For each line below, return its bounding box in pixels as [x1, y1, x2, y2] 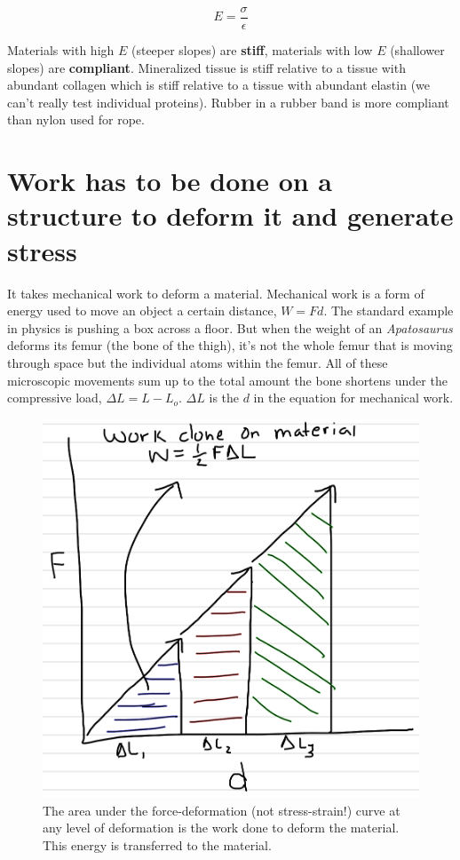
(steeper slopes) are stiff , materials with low [131, 41, 373, 60]
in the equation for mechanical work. [253, 388, 454, 407]
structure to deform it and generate [7, 197, 454, 234]
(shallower [390, 41, 445, 60]
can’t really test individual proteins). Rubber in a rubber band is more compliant [7, 92, 449, 111]
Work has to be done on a [7, 163, 333, 199]
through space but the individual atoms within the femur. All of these [7, 353, 388, 371]
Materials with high [7, 41, 115, 60]
